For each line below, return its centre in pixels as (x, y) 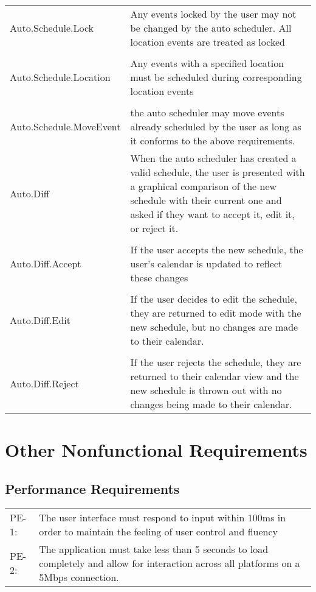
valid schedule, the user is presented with (218, 172)
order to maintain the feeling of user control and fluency (159, 531)
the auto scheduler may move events (207, 112)
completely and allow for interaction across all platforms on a (170, 563)
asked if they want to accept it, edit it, (212, 214)
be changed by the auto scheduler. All (211, 28)
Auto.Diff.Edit (40, 320)
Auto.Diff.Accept (46, 263)
